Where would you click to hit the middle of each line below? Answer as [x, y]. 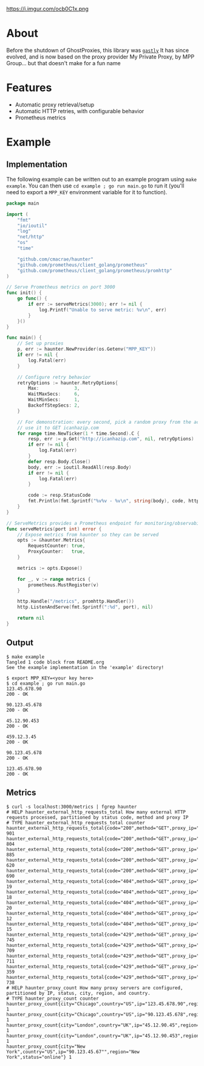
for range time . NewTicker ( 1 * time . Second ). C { [78, 433]
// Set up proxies [40, 343]
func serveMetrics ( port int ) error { [54, 529]
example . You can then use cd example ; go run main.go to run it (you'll [95, 186]
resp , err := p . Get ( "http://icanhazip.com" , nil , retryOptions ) [111, 439]
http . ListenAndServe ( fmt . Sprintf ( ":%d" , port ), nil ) [85, 607]
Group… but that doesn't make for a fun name [63, 63]
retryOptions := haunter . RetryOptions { [68, 383]
